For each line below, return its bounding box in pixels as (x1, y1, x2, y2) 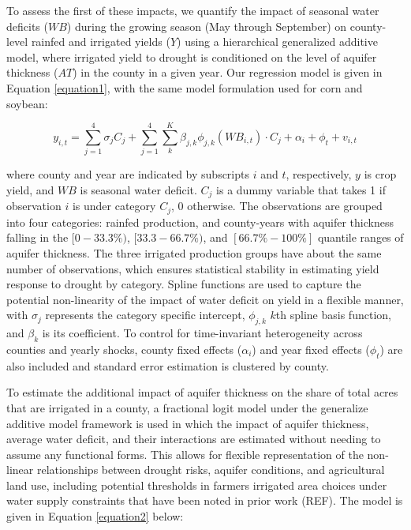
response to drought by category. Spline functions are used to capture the (6, 276, 361, 292)
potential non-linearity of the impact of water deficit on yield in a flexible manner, (6, 291, 404, 307)
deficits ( (6, 17, 48, 34)
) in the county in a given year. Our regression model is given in (73, 64, 383, 81)
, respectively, (286, 166, 352, 182)
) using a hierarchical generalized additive (177, 33, 378, 50)
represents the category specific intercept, (45, 306, 245, 323)
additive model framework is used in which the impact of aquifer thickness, (6, 415, 369, 431)
